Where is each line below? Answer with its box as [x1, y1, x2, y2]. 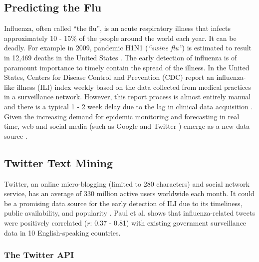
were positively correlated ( [4, 217, 87, 228]
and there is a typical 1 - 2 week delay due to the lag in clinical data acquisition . [4, 101, 253, 111]
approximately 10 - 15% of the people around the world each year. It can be [4, 32, 237, 43]
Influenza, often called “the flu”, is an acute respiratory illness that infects [4, 23, 231, 33]
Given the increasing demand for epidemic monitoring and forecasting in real [4, 111, 240, 121]
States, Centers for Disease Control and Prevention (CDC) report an [4, 72, 214, 82]
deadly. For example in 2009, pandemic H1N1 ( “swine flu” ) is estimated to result [4, 42, 252, 53]
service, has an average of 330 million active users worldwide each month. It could [4, 188, 255, 199]
